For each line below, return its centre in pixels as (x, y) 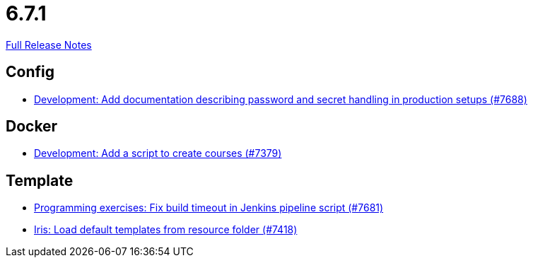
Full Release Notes (49, 45)
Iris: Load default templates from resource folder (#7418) (166, 230)
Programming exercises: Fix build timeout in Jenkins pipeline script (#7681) (209, 208)
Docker (32, 127)
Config (30, 72)
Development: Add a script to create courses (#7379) (158, 153)
